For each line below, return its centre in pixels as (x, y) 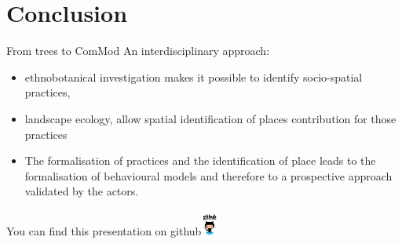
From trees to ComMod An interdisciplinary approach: (138, 51)
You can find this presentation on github (104, 231)
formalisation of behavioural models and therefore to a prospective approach (208, 175)
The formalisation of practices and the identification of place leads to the (200, 160)
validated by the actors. (82, 191)
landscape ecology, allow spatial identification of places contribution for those (210, 118)
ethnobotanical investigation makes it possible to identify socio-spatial (194, 76)
